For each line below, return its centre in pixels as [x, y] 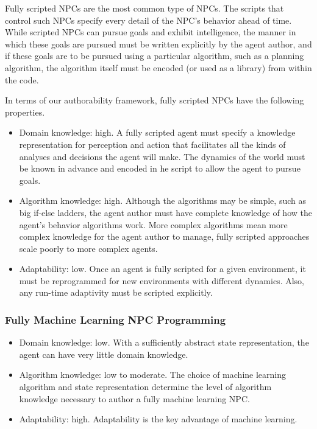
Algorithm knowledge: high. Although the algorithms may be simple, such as [162, 201]
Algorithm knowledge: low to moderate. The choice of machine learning [153, 375]
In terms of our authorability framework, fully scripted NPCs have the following [155, 100]
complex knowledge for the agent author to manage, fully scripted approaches [164, 236]
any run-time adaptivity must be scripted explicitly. [116, 292]
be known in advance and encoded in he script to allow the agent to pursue [160, 168]
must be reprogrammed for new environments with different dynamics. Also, [162, 280]
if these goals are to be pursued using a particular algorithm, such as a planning [155, 56]
